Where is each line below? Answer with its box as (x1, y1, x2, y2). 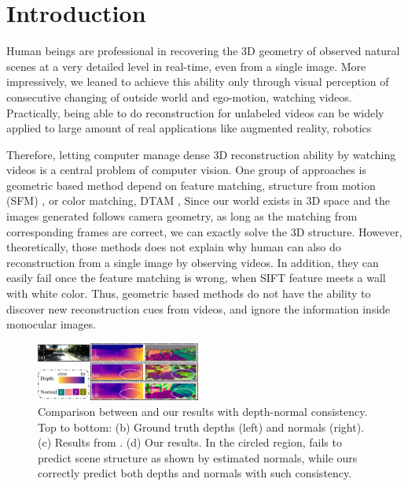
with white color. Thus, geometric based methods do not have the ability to (6, 285, 371, 302)
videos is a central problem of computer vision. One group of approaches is (6, 161, 366, 178)
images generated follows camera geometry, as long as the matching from (6, 208, 358, 224)
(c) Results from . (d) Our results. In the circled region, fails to (38, 434, 342, 451)
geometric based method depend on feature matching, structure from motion (6, 176, 376, 193)
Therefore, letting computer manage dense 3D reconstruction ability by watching (6, 146, 396, 162)
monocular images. (6, 316, 97, 332)
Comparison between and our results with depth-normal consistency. (38, 403, 368, 419)
